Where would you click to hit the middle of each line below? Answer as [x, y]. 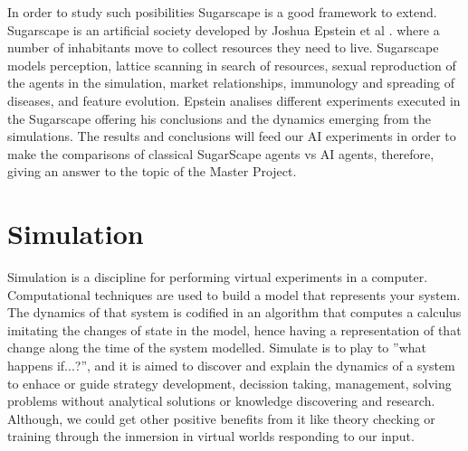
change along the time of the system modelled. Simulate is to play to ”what [217, 348]
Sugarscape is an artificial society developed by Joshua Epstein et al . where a [224, 29]
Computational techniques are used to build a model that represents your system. [234, 294]
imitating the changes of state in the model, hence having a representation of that [234, 329]
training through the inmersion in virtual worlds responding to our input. [211, 436]
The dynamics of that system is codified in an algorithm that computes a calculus [234, 312]
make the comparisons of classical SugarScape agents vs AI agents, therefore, [221, 153]
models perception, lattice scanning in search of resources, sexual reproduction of [232, 65]
